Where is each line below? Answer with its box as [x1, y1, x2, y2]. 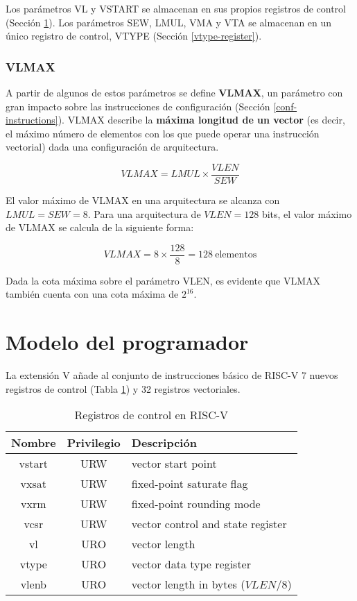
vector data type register [131, 556, 251, 573]
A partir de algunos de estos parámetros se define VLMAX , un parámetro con [6, 85, 343, 99]
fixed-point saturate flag [131, 475, 248, 492]
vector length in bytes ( [131, 576, 245, 593]
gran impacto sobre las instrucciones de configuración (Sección [6, 99, 270, 113]
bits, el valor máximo [261, 206, 352, 221]
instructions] [6, 112, 58, 127]
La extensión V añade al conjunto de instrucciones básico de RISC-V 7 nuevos [6, 368, 338, 382]
